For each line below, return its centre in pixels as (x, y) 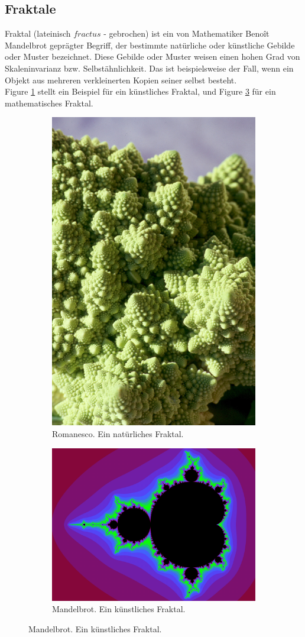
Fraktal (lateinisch (38, 33)
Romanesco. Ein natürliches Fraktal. (118, 434)
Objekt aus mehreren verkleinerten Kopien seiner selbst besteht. (121, 80)
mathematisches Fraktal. (49, 103)
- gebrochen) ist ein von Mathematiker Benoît (186, 33)
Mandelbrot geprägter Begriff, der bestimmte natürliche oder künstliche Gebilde (150, 45)
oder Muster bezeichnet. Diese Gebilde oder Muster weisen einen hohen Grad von (152, 56)
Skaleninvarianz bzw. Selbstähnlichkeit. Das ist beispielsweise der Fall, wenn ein (149, 68)
